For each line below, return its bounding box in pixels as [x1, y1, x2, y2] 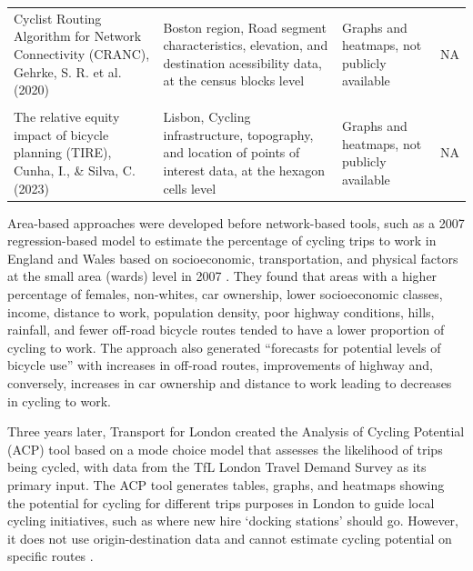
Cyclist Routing [14, 8, 102, 27]
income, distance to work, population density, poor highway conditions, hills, [7, 302, 435, 321]
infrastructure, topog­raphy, [163, 125, 314, 144]
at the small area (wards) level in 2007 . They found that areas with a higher [7, 266, 438, 285]
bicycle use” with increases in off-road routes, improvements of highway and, [7, 356, 433, 375]
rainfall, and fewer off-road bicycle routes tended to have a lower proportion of [7, 320, 445, 339]
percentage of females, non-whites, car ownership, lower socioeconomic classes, [7, 285, 443, 304]
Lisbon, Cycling [163, 107, 251, 126]
